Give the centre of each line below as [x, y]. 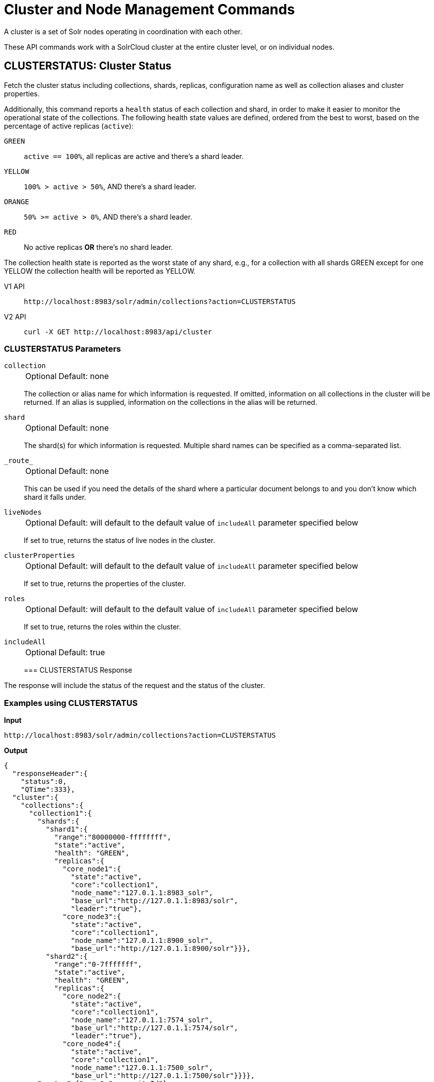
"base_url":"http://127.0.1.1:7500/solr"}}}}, [163, 1076]
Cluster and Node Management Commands [150, 9]
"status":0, [44, 782]
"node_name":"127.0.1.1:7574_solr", [142, 1020]
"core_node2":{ [92, 996]
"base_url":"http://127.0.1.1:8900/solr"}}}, [161, 949]
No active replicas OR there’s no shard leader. [98, 247]
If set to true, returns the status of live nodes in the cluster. [120, 541]
